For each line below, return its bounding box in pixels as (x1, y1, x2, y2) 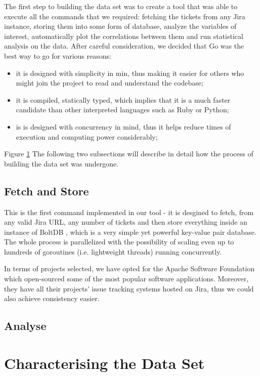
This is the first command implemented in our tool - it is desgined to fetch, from (4, 206, 254, 217)
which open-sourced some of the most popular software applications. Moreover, (4, 273, 249, 284)
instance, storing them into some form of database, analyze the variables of (4, 21, 237, 31)
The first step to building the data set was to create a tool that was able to (4, 1, 238, 11)
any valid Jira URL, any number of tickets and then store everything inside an (4, 217, 247, 227)
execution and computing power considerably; (16, 131, 158, 142)
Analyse (4, 318, 47, 333)
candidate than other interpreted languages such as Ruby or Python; (16, 104, 229, 115)
